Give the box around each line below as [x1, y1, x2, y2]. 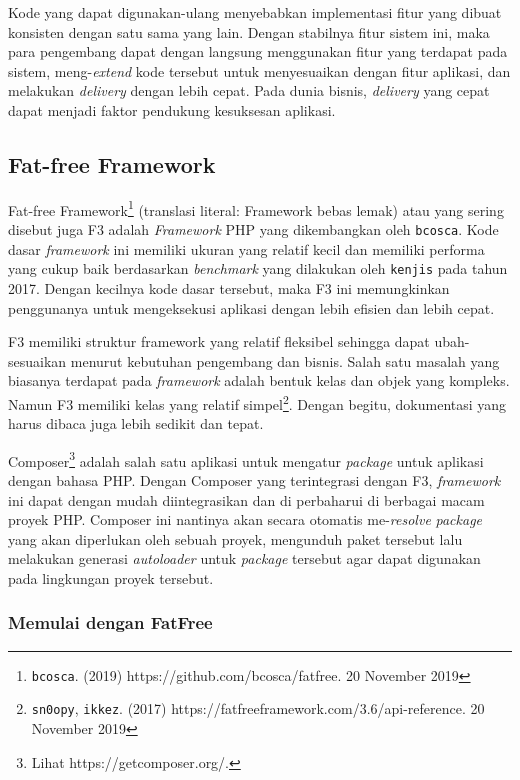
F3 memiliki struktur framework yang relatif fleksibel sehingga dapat [8, 331, 430, 352]
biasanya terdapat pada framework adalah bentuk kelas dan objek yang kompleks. [8, 370, 510, 391]
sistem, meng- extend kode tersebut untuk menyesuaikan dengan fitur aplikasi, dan [8, 60, 511, 81]
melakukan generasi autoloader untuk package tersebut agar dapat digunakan [8, 548, 481, 569]
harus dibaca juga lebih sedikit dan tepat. [8, 413, 264, 434]
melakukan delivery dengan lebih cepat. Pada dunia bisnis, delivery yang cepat [8, 80, 490, 101]
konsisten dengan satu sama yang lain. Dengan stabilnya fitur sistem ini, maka [8, 21, 490, 42]
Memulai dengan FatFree [8, 610, 213, 635]
